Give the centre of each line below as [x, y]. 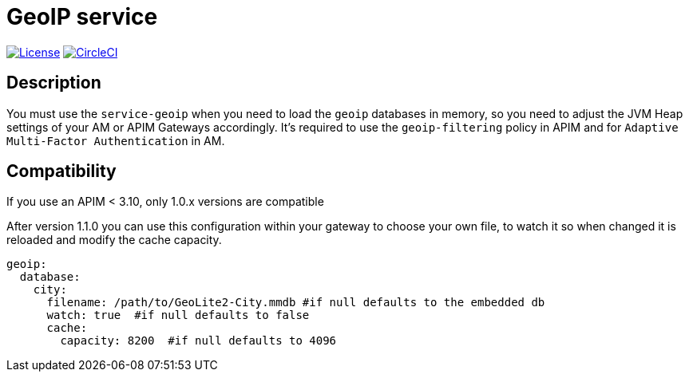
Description [54, 83]
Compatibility [61, 171]
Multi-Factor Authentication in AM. [116, 140]
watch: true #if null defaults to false [178, 315]
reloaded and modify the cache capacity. [114, 240]
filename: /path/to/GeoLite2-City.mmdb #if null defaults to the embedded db [296, 303]
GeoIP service [82, 17]
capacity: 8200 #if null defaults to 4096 [198, 341]
